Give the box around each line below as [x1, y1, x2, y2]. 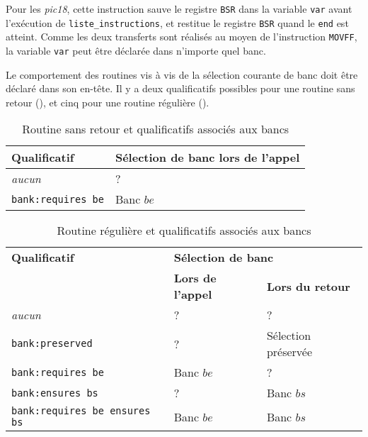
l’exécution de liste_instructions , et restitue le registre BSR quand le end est [6, 15, 349, 30]
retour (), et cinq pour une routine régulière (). [6, 94, 209, 109]
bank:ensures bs [11, 387, 98, 399]
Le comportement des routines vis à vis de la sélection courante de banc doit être [6, 67, 358, 82]
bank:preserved [11, 338, 93, 350]
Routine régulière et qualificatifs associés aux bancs [57, 222, 311, 239]
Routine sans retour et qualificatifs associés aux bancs [22, 121, 289, 138]
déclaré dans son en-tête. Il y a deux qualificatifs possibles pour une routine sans [6, 81, 355, 96]
